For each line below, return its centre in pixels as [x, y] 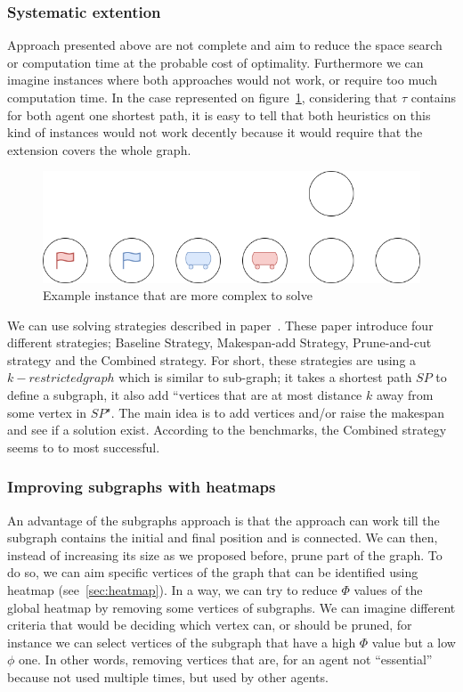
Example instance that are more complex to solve [178, 295]
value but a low [414, 642]
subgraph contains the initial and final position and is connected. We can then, [223, 537]
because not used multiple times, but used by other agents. [168, 677]
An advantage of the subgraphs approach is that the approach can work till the [223, 520]
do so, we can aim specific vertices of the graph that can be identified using [213, 572]
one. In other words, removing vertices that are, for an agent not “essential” [226, 659]
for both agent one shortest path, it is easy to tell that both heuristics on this [219, 114]
